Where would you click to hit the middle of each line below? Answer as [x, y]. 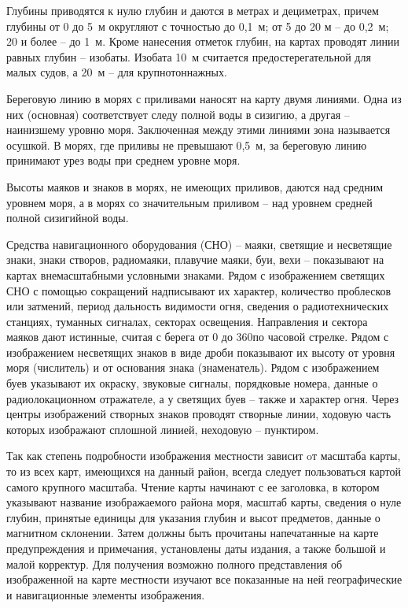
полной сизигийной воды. [68, 218]
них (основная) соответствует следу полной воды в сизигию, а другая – [178, 114]
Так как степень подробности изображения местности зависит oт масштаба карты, [204, 456]
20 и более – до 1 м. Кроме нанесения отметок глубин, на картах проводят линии [203, 41]
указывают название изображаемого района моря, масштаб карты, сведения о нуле [204, 502]
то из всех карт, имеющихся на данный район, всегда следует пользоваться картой [204, 471]
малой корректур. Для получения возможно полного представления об [175, 564]
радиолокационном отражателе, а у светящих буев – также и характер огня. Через [203, 398]
